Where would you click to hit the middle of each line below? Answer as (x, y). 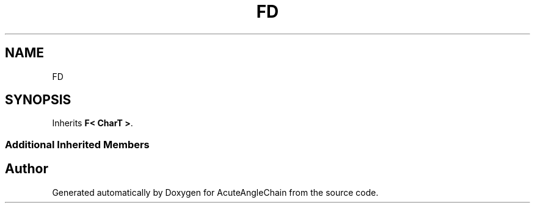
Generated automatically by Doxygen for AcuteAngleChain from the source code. (215, 192)
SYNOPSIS (38, 100)
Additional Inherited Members (77, 144)
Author (27, 169)
